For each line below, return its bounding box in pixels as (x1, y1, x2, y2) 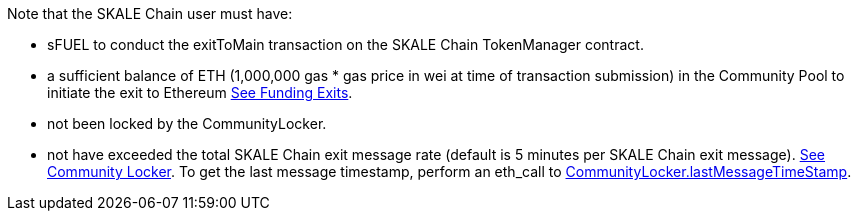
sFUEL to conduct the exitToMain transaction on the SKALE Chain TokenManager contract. (47, 36, 644, 53)
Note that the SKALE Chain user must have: (7, 5, 293, 22)
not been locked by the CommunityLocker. (47, 115, 327, 132)
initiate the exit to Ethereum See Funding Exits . (47, 84, 353, 101)
